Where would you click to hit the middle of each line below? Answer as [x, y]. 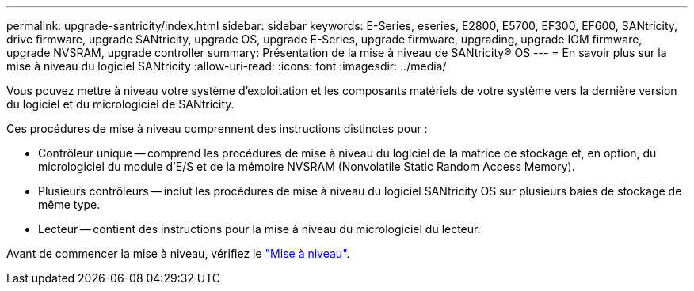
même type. [69, 204]
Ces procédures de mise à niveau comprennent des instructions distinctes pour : [217, 128]
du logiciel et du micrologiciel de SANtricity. [120, 104]
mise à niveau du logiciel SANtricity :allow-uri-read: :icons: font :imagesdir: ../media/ [227, 66]
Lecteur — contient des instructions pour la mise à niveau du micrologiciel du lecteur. [259, 229]
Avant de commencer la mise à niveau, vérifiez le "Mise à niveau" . [178, 253]
